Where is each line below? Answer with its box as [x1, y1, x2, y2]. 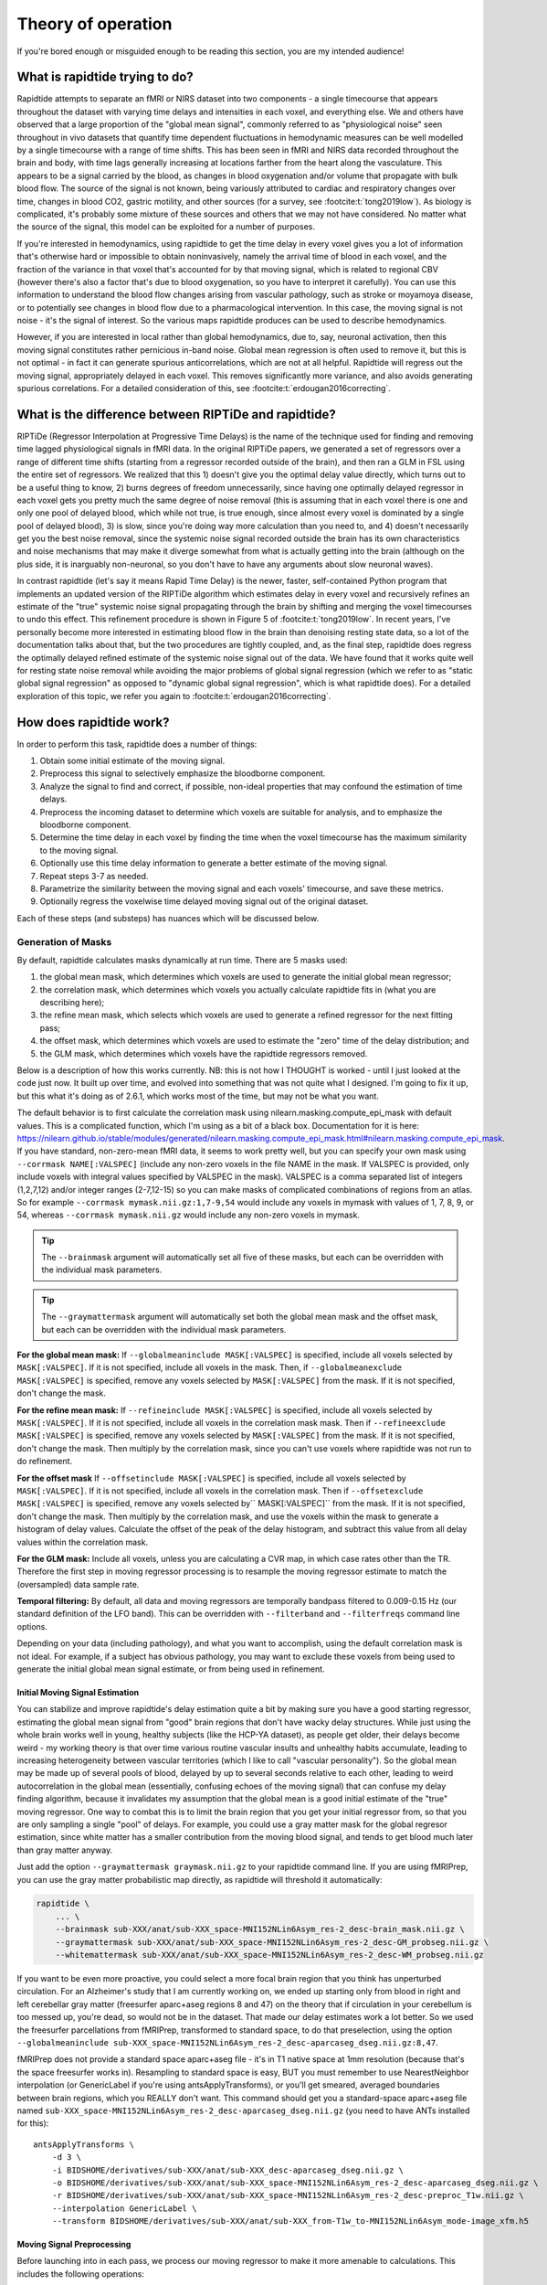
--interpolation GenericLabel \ [51, 2203, 197, 2214]
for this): [16, 2118, 49, 2129]
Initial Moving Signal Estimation [16, 1687, 140, 1698]
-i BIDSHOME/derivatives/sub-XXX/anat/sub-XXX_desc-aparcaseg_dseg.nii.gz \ [51, 2164, 405, 2175]
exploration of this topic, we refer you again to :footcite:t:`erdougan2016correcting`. [16, 690, 331, 701]
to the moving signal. [39, 845, 119, 856]
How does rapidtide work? [16, 714, 170, 730]
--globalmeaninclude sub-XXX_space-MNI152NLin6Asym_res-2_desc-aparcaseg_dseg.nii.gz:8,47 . [16, 2036, 438, 2047]
